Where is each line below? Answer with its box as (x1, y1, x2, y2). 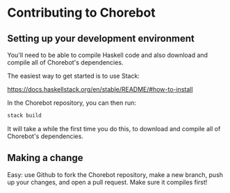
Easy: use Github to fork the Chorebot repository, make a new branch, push (7, 170, 224, 178)
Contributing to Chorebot (7, 5, 156, 21)
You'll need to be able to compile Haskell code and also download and (7, 51, 208, 59)
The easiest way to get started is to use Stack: (7, 72, 140, 80)
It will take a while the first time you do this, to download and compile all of (7, 124, 221, 133)
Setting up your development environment (7, 33, 195, 44)
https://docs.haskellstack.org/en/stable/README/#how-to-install (7, 85, 193, 93)
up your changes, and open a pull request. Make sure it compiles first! (7, 178, 208, 186)
